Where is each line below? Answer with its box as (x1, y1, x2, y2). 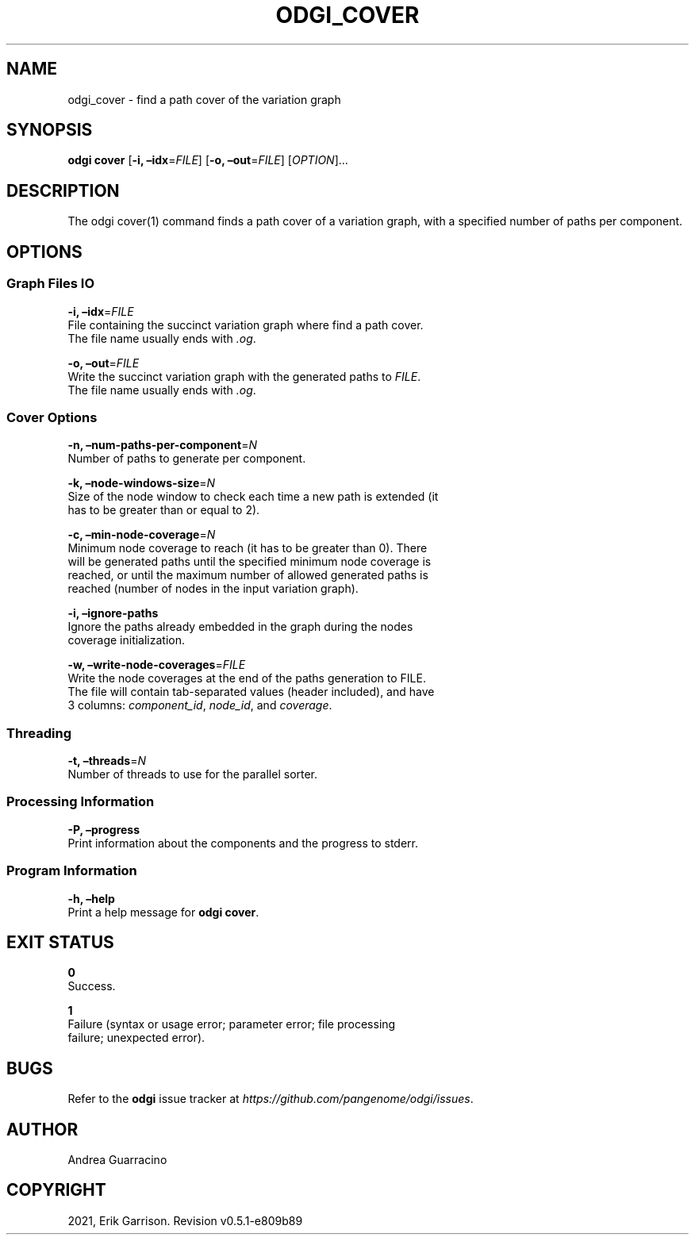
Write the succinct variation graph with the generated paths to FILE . (67, 369, 421, 383)
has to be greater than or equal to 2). (67, 503, 260, 517)
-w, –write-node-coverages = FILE (67, 658, 246, 672)
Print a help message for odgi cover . (67, 905, 259, 919)
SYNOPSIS (6, 120, 93, 140)
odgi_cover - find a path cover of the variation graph (67, 92, 341, 106)
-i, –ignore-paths (67, 606, 159, 620)
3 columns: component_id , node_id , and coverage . (67, 698, 332, 713)
